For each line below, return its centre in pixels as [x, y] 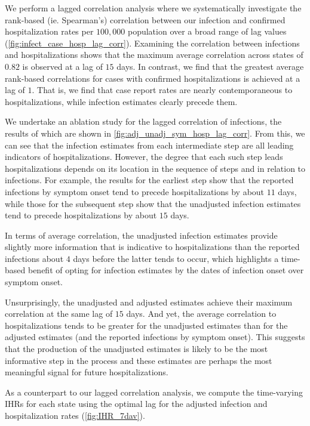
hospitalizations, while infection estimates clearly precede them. [121, 101]
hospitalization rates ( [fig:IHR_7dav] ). [75, 415]
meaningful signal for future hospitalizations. [87, 372]
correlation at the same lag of [59, 314]
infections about [34, 258]
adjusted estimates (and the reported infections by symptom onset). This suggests [155, 337]
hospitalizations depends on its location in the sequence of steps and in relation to [155, 168]
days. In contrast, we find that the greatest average [210, 66]
